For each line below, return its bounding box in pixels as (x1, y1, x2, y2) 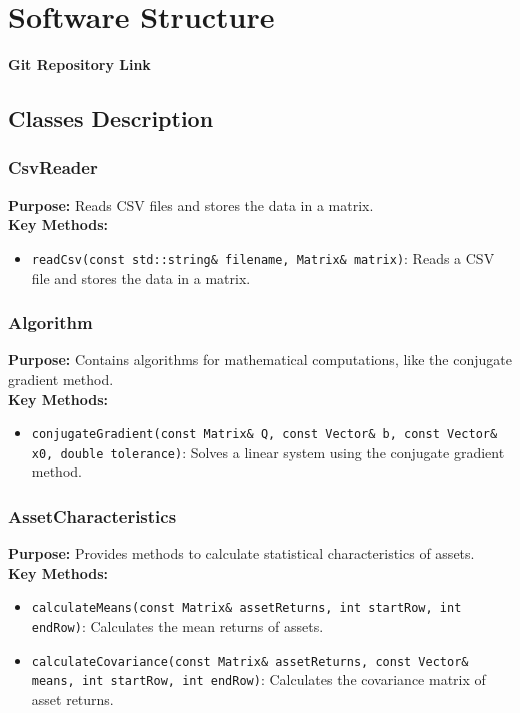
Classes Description (8, 103, 214, 134)
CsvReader (8, 155, 98, 180)
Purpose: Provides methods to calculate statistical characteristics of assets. (8, 543, 475, 564)
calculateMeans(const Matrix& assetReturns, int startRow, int (31, 601, 462, 616)
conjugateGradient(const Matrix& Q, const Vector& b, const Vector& (31, 427, 498, 442)
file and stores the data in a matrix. (31, 267, 251, 288)
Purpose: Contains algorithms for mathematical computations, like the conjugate (8, 349, 512, 370)
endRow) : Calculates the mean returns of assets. (31, 616, 324, 637)
